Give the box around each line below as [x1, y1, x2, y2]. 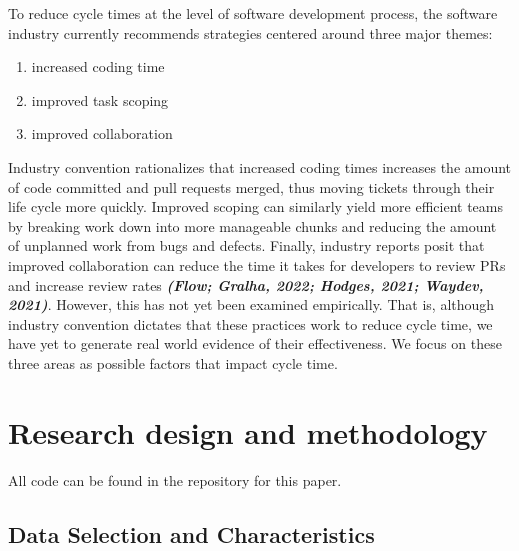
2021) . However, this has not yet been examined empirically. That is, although [8, 294, 495, 315]
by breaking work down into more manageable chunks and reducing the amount [8, 215, 497, 236]
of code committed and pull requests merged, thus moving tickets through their [8, 176, 495, 197]
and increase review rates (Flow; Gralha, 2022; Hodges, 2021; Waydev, [8, 274, 484, 295]
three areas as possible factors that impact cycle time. [8, 352, 338, 373]
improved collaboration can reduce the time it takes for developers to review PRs [8, 254, 506, 275]
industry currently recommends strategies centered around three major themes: [8, 22, 493, 43]
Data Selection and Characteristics [8, 518, 375, 549]
